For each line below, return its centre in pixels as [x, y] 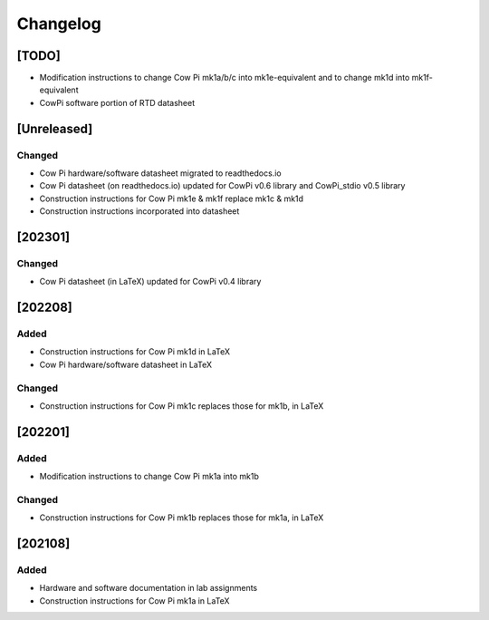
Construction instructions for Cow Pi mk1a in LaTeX [134, 601]
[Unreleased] [55, 128]
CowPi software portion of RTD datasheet [117, 102]
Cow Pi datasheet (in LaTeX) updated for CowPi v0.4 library [150, 282]
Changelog [59, 24]
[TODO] [38, 56]
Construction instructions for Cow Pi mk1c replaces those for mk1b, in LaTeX [182, 406]
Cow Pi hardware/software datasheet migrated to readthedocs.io [160, 173]
